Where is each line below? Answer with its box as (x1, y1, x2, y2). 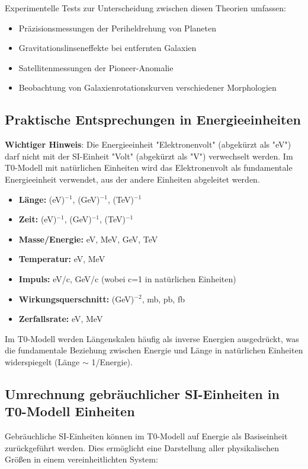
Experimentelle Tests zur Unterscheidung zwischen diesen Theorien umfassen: (5, 2, 286, 14)
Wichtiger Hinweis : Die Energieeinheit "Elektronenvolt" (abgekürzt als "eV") (5, 138, 291, 151)
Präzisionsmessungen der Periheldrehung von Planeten (18, 21, 216, 34)
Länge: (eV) (18, 193, 65, 205)
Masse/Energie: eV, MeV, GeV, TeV (18, 232, 158, 245)
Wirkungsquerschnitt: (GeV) (18, 292, 134, 305)
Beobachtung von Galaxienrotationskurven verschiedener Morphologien (18, 81, 277, 94)
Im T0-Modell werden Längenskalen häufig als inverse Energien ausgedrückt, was (5, 332, 299, 344)
